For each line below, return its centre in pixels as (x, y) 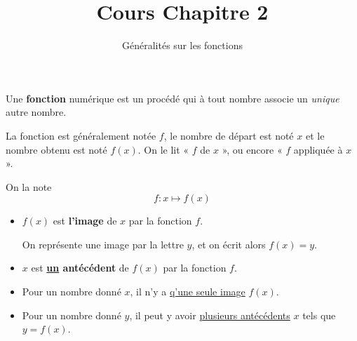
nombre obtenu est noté (56, 149)
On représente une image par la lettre (103, 244)
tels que (319, 315)
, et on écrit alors (229, 244)
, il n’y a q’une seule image (188, 292)
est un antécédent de (80, 268)
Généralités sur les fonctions (182, 45)
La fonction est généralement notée (81, 135)
